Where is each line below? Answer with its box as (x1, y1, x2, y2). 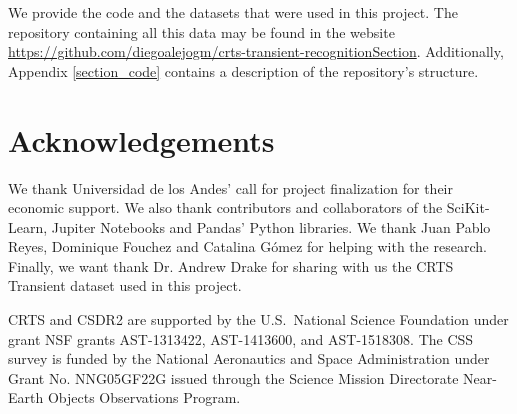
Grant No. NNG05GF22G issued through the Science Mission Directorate (8, 367, 459, 388)
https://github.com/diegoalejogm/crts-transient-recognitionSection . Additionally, (8, 41, 504, 62)
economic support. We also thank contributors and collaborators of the (8, 197, 443, 218)
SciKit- (446, 197, 490, 218)
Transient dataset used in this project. (8, 275, 242, 296)
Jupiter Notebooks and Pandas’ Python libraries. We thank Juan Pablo (51, 216, 491, 237)
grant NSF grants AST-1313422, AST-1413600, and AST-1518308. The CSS (8, 328, 474, 349)
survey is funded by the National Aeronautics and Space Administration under (8, 348, 490, 369)
